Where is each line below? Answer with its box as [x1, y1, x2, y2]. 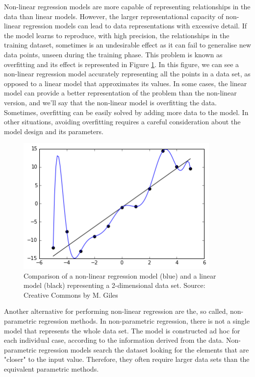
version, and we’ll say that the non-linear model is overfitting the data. [4, 97, 217, 107]
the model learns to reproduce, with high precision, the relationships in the [4, 30, 229, 40]
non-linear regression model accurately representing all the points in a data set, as [4, 69, 251, 79]
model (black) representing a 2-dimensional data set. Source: [24, 280, 205, 290]
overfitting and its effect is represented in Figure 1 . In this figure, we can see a [4, 59, 239, 69]
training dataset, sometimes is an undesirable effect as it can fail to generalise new [4, 40, 251, 50]
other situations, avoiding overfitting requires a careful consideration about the [4, 117, 241, 127]
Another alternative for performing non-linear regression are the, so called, [4, 306, 228, 316]
